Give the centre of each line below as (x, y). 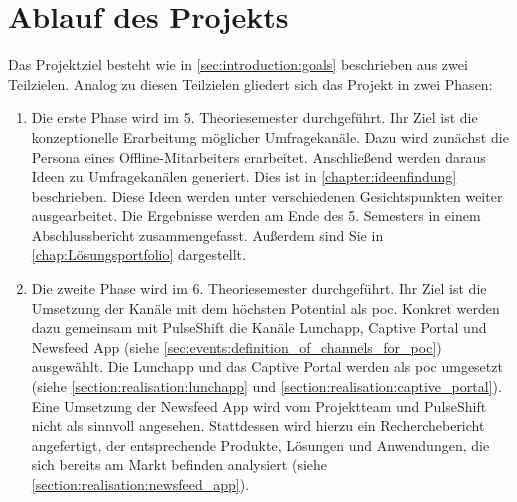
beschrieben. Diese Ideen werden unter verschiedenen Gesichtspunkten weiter (267, 195)
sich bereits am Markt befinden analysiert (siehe (179, 464)
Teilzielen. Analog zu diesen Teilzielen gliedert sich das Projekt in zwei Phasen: (250, 83)
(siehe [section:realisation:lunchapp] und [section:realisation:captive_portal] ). (266, 386)
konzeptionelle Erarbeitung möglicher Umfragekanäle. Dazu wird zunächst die (270, 136)
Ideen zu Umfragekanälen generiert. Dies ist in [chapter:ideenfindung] (244, 176)
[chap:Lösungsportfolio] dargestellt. (138, 254)
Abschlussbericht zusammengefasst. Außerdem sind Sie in (207, 234)
